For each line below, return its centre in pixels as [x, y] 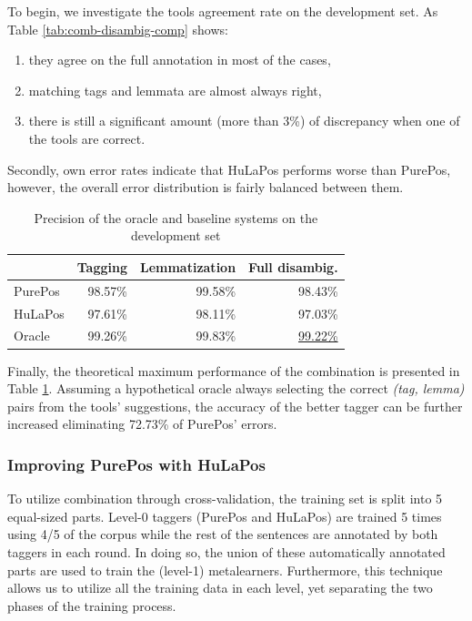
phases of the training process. [92, 605]
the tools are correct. [87, 138]
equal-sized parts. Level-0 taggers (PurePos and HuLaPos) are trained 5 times [225, 516]
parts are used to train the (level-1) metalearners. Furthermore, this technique [225, 570]
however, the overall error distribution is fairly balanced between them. [206, 187]
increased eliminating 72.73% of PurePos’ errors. [142, 424]
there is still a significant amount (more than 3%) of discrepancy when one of [244, 121]
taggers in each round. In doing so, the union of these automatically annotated [226, 551]
